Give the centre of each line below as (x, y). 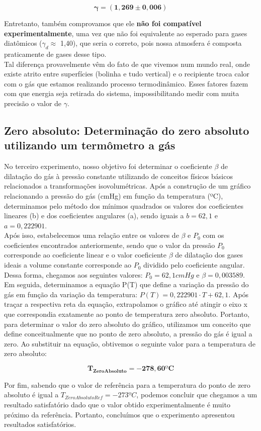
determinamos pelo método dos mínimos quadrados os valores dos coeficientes (124, 205)
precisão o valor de (33, 103)
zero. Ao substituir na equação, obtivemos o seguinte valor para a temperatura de (130, 343)
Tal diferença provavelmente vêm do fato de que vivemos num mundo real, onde (127, 64)
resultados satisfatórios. (40, 424)
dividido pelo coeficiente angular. (194, 265)
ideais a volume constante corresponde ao (68, 265)
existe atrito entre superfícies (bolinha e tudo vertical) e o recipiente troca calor (127, 74)
